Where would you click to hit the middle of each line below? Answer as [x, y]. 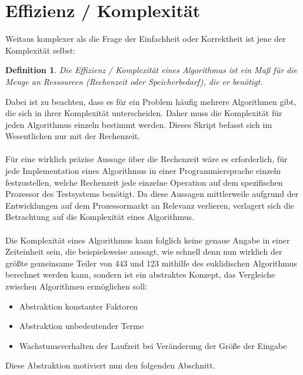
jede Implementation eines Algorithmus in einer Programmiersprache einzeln [143, 171]
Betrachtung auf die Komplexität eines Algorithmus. [100, 217]
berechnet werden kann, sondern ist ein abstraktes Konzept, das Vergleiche [140, 274]
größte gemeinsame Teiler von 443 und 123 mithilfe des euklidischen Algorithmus [151, 263]
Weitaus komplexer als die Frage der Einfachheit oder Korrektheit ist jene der [146, 39]
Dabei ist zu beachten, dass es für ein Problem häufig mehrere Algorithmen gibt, [151, 101]
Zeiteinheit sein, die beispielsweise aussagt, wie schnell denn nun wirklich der [144, 251]
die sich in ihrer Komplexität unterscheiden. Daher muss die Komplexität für [144, 113]
